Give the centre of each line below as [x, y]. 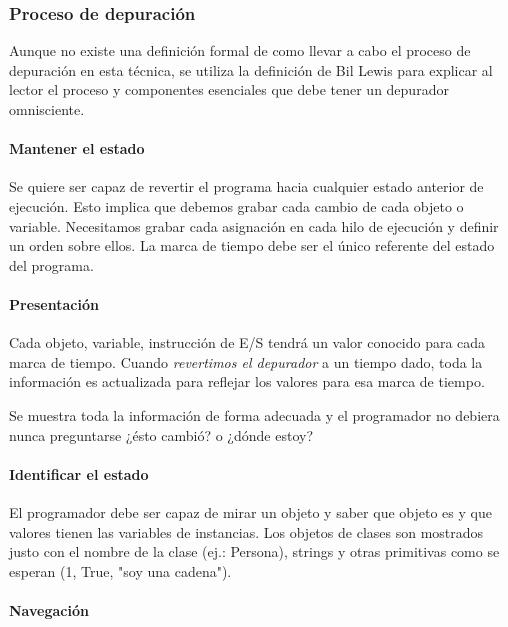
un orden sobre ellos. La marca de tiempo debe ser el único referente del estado [252, 245]
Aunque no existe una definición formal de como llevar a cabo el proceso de [240, 50]
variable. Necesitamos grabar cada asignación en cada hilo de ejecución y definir [254, 225]
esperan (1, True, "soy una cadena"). [120, 570]
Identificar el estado [79, 473]
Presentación [54, 303]
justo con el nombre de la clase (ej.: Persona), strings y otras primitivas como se [254, 551]
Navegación [49, 609]
